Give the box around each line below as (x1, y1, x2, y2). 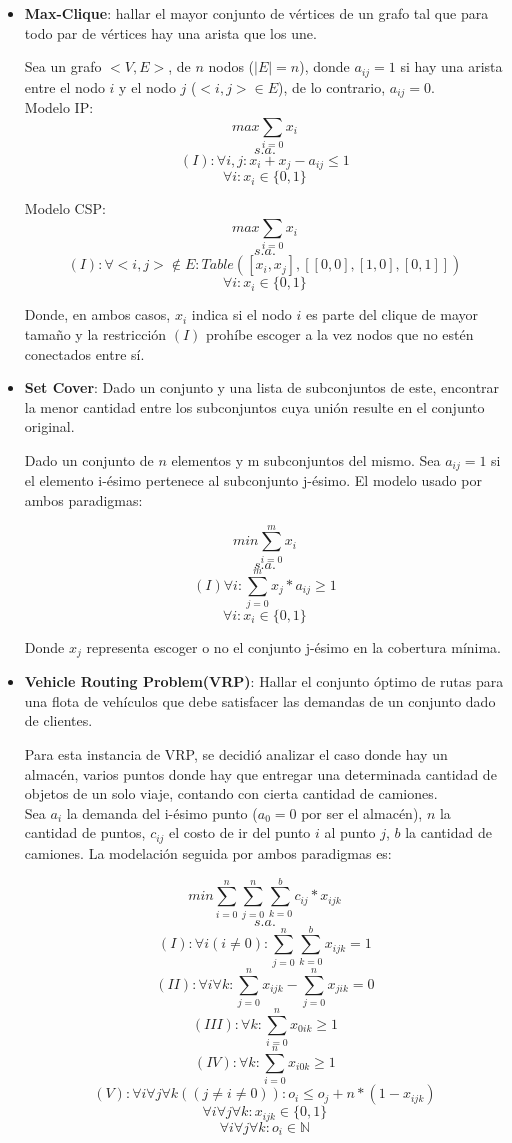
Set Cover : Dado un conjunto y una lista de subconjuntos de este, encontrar (24, 377, 500, 398)
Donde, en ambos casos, (24, 304, 171, 325)
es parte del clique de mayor (305, 304, 478, 325)
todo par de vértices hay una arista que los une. (24, 22, 317, 43)
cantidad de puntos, (24, 822, 146, 843)
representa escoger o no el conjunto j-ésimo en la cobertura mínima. (86, 636, 502, 657)
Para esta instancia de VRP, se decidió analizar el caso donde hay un (24, 744, 448, 765)
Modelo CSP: (24, 198, 106, 219)
